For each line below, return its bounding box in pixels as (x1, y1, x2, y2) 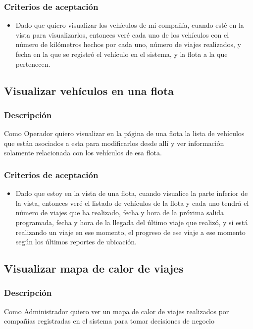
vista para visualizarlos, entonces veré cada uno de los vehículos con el (15, 29, 229, 40)
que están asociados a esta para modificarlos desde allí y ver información (4, 138, 224, 148)
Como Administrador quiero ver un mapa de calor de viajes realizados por (4, 306, 229, 316)
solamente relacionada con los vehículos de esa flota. (4, 147, 162, 158)
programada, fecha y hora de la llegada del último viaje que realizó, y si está (15, 217, 248, 227)
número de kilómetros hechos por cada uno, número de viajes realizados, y (15, 39, 241, 49)
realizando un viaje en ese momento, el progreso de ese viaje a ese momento (15, 227, 246, 237)
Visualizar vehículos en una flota (4, 83, 174, 98)
